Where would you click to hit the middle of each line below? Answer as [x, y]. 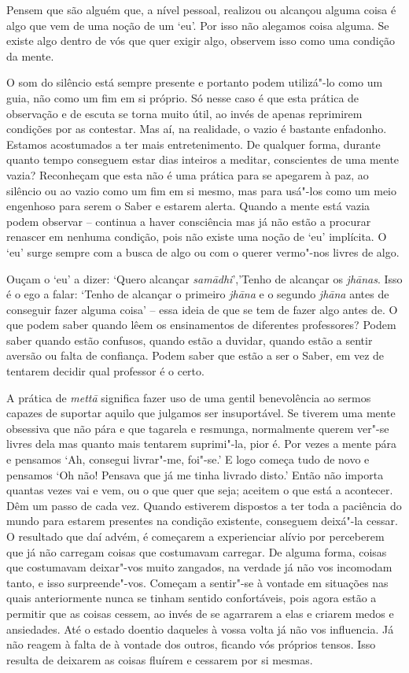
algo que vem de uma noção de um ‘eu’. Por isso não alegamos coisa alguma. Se [198, 25]
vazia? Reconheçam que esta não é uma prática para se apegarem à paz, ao [188, 174]
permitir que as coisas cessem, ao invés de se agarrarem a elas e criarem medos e [200, 613]
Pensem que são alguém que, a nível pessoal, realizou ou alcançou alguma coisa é [201, 9]
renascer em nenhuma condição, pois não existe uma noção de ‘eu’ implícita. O [197, 237]
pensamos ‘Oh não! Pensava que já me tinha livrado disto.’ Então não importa [195, 474]
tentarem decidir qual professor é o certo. [105, 371]
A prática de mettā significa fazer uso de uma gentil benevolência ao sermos [189, 397]
